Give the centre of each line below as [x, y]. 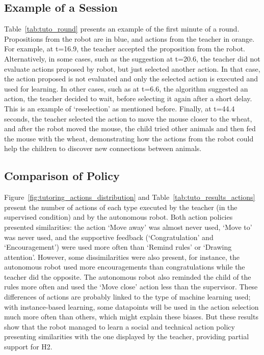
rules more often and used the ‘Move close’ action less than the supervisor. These [131, 287]
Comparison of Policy [62, 176]
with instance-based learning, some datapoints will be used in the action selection [131, 306]
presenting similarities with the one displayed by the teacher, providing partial [127, 336]
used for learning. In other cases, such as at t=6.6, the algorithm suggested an [126, 88]
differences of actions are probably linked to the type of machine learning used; [127, 297]
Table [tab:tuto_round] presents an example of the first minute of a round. [122, 29]
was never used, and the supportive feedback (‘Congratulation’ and [109, 237]
